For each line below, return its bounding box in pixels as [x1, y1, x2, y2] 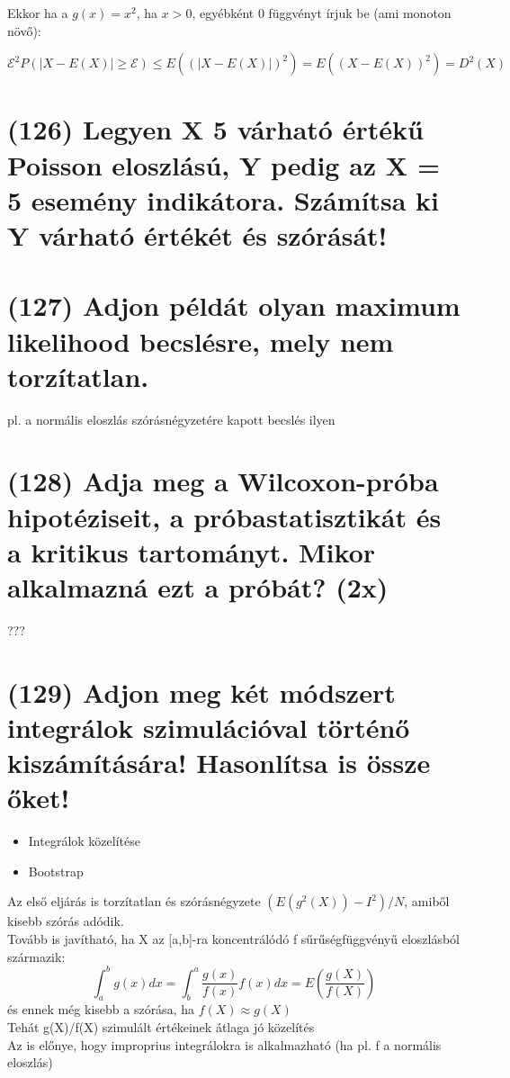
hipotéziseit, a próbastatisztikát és [7, 498, 442, 535]
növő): [7, 21, 41, 40]
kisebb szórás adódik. [7, 912, 124, 930]
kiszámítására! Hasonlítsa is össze [7, 744, 431, 781]
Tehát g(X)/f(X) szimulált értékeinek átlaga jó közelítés [7, 1018, 315, 1037]
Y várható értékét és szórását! [7, 216, 388, 253]
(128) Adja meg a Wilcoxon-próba [7, 463, 439, 499]
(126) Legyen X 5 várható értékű [7, 111, 424, 148]
